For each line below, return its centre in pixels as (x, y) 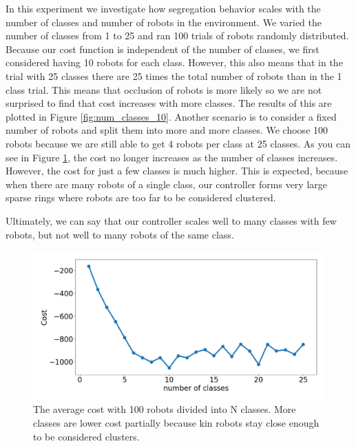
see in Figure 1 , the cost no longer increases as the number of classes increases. (172, 157)
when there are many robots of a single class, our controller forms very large (166, 184)
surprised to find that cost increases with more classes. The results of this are (169, 103)
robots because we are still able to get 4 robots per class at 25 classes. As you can (178, 143)
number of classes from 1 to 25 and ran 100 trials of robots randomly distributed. (177, 36)
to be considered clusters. (86, 436)
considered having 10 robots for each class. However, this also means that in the (174, 62)
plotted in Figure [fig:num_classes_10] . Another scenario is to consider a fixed (171, 116)
